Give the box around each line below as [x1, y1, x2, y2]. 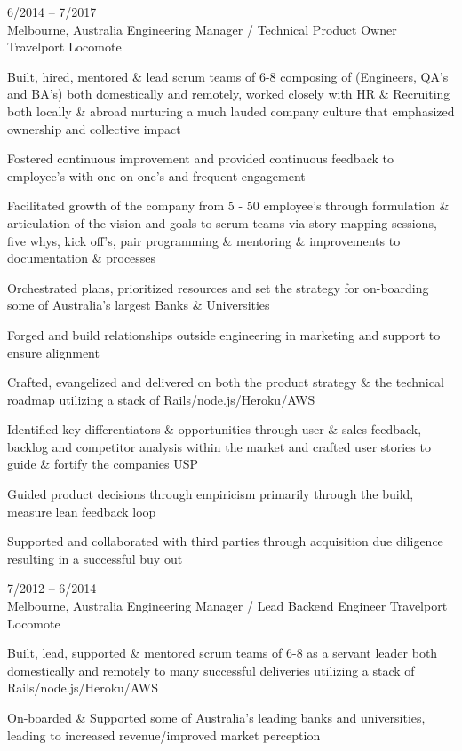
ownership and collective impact [7, 119, 181, 138]
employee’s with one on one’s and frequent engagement [7, 166, 306, 185]
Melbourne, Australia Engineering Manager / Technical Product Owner [7, 20, 397, 38]
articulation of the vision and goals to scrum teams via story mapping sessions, [7, 213, 437, 232]
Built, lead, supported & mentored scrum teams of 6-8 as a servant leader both [7, 644, 438, 662]
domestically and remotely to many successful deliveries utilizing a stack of [7, 660, 415, 679]
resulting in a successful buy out [7, 549, 183, 567]
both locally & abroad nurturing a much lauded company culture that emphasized [7, 101, 455, 120]
